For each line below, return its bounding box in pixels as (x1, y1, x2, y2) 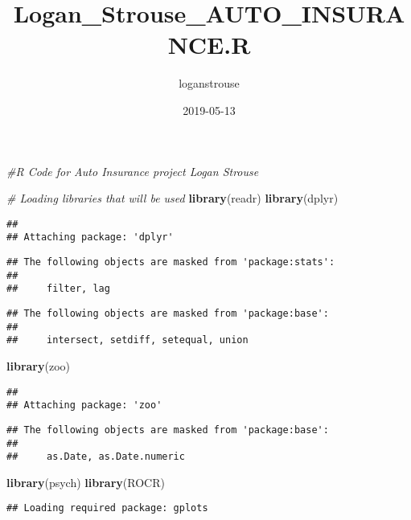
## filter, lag (6, 283, 110, 295)
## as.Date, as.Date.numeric (6, 451, 185, 463)
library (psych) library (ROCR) (6, 473, 165, 490)
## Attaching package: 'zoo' (6, 399, 162, 411)
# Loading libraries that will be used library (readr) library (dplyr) (6, 190, 339, 207)
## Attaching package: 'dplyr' (6, 231, 174, 244)
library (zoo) (6, 357, 70, 374)
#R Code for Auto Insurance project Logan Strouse (6, 162, 259, 179)
